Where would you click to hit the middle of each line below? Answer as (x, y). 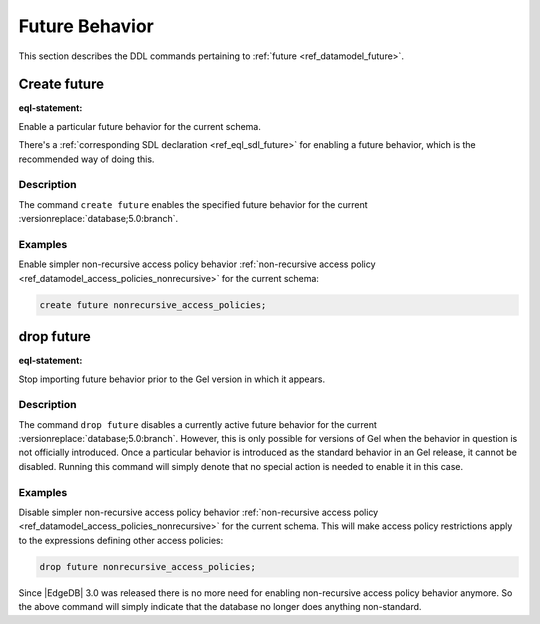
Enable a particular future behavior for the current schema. (140, 126)
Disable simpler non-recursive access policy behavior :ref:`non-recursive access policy (198, 512)
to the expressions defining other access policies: (121, 540)
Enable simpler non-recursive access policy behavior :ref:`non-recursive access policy (197, 264)
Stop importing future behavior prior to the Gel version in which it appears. (171, 379)
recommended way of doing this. (86, 159)
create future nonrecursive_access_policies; (153, 304)
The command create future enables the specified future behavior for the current (193, 204)
